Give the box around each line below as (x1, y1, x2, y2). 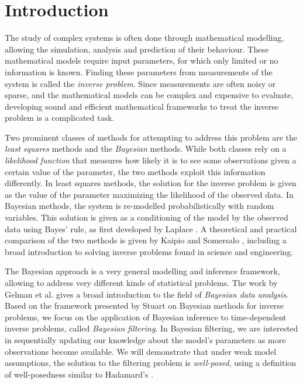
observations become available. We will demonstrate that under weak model (5, 345, 277, 357)
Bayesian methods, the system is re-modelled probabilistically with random (5, 200, 274, 212)
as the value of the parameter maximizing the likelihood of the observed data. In (5, 188, 294, 200)
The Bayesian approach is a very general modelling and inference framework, (5, 265, 280, 277)
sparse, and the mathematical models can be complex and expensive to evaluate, (5, 89, 294, 101)
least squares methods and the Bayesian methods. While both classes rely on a (5, 142, 287, 155)
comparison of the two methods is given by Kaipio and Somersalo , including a (5, 234, 287, 246)
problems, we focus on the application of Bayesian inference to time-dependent (5, 310, 287, 323)
